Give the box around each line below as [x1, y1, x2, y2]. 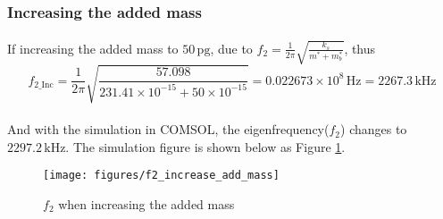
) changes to [340, 120, 407, 139]
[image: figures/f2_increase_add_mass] [43, 169, 280, 182]
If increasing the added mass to [7, 38, 179, 57]
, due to [210, 38, 253, 57]
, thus [344, 38, 376, 57]
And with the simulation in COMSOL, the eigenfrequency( [7, 120, 330, 139]
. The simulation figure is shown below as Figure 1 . [65, 137, 346, 156]
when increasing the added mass [58, 194, 235, 213]
